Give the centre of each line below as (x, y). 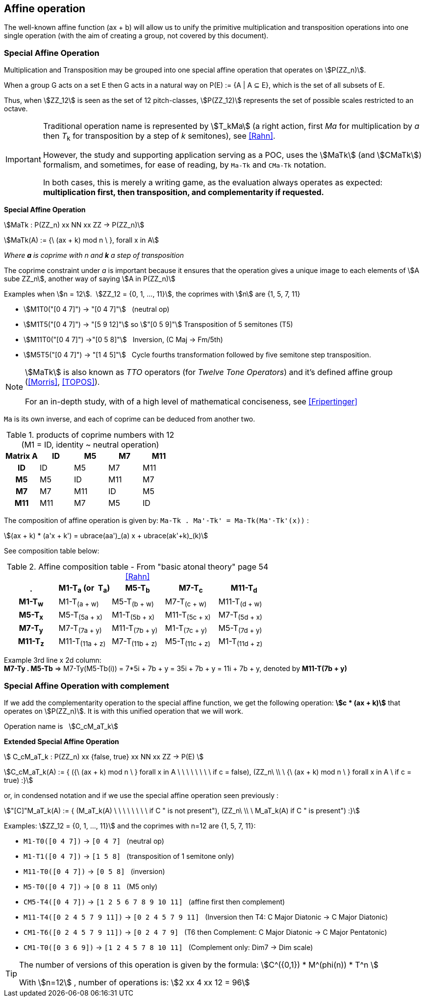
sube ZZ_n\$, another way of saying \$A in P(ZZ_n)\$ (90, 279)
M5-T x (31, 615)
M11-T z (31, 642)
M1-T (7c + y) (186, 629)
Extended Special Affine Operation (62, 742)
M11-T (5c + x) (188, 615)
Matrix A (22, 456)
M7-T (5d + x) (240, 615)
